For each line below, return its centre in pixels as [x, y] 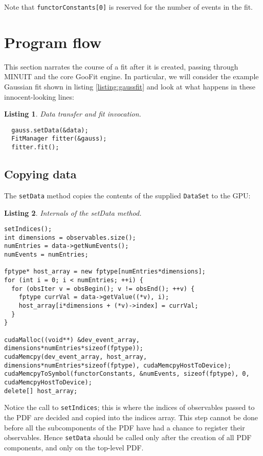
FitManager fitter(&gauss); [59, 139]
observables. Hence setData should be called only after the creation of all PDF [128, 437]
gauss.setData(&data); [50, 130]
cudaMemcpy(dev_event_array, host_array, [76, 357]
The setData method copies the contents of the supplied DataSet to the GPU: [127, 195]
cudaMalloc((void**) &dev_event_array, [72, 340]
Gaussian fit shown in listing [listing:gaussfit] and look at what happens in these [130, 86]
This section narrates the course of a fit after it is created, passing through [121, 66]
